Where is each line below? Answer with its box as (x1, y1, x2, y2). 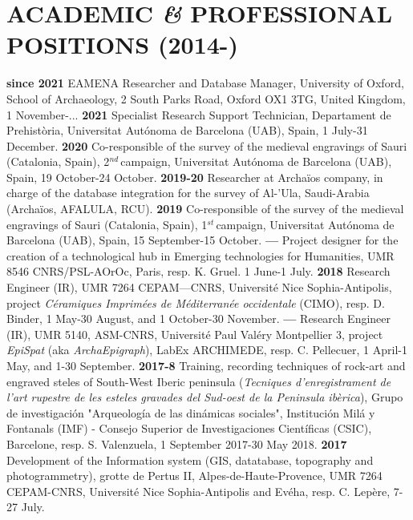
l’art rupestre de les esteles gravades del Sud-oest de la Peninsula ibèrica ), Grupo (6, 389, 403, 405)
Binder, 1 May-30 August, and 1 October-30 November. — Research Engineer (6, 310, 391, 327)
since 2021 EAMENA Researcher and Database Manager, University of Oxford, (6, 75, 404, 91)
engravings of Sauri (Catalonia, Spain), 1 (6, 216, 208, 232)
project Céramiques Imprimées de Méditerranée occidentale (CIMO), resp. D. (6, 294, 385, 311)
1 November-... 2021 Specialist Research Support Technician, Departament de (6, 106, 391, 123)
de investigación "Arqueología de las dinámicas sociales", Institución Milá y (6, 404, 375, 421)
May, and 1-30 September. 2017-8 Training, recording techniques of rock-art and (6, 357, 406, 373)
